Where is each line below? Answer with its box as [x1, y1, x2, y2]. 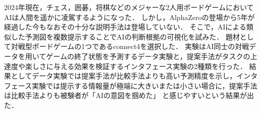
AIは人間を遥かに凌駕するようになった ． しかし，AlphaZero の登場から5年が [4, 11, 255, 22]
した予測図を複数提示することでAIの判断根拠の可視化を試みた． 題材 [11, 31, 240, 41]
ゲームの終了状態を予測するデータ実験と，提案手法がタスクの [46, 50, 250, 61]
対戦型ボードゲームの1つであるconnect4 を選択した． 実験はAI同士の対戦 [11, 41, 249, 51]
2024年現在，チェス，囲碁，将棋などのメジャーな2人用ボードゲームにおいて [4, 2, 254, 12]
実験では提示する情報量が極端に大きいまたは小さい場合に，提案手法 [32, 80, 257, 90]
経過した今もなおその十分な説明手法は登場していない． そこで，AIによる [4, 21, 246, 32]
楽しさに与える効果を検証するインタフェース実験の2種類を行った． [25, 60, 247, 71]
